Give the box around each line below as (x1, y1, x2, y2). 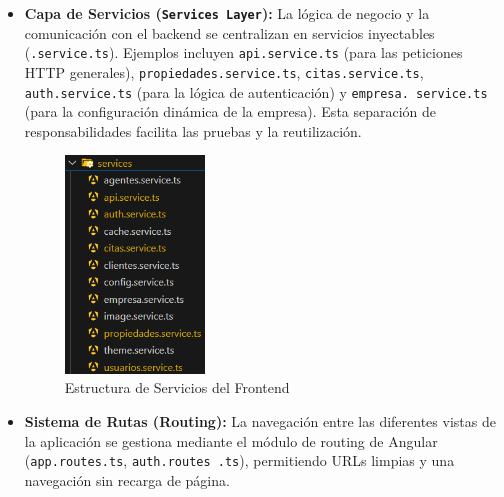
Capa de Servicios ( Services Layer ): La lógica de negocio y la (24, 3, 430, 23)
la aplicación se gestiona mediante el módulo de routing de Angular (24, 430, 438, 451)
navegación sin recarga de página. (24, 469, 230, 490)
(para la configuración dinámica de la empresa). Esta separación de (24, 101, 437, 122)
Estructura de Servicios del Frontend (64, 377, 290, 398)
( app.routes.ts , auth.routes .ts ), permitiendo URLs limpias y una (24, 450, 455, 471)
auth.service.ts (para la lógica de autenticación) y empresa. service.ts (24, 81, 488, 102)
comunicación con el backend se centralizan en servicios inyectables (24, 22, 435, 43)
